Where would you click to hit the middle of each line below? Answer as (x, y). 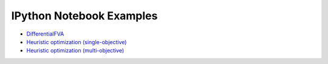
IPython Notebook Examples (84, 16)
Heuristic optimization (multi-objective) (75, 51)
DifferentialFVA (45, 34)
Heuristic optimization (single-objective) (77, 42)
